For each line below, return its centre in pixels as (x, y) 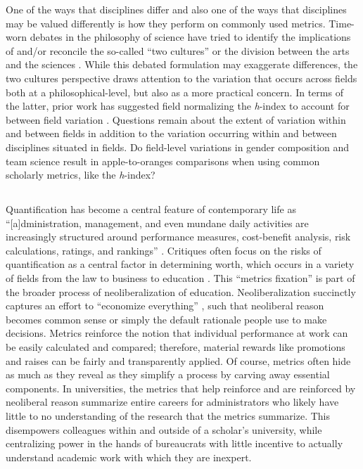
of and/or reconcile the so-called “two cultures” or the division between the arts (178, 50)
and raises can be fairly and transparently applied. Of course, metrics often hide (178, 360)
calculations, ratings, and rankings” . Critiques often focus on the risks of (164, 250)
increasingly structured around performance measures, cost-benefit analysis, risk (178, 237)
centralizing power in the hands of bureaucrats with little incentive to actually (174, 443)
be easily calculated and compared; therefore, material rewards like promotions (176, 347)
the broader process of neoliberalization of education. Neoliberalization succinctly (181, 291)
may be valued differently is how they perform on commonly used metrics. (166, 23)
